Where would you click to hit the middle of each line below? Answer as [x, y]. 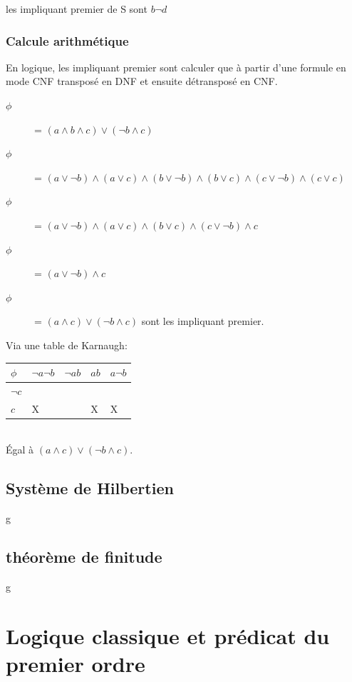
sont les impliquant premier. [203, 321]
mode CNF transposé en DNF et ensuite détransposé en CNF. [142, 81]
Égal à [20, 450]
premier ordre [76, 663]
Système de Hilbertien [90, 488]
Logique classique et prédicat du [168, 635]
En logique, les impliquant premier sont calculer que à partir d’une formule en [176, 67]
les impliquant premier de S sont [77, 9]
